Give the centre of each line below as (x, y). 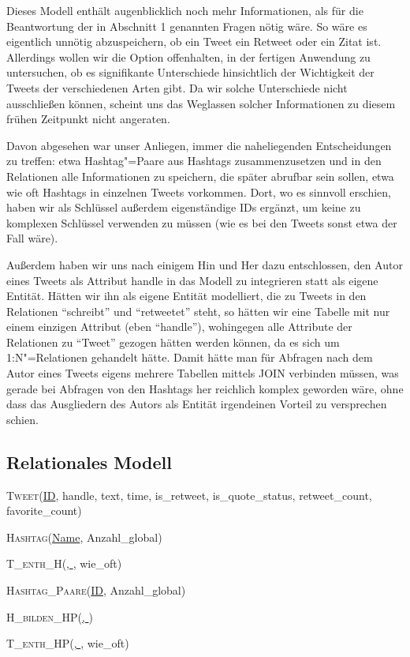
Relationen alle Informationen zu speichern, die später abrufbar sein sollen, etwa (200, 176)
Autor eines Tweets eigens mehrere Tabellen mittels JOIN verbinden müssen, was (203, 373)
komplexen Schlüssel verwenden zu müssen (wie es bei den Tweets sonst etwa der (202, 222)
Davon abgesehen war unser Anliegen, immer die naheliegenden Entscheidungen (199, 145)
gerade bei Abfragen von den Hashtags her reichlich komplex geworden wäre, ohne (205, 388)
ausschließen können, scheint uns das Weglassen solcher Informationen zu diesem (201, 103)
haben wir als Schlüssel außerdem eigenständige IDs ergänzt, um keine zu (184, 207)
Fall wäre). (32, 238)
